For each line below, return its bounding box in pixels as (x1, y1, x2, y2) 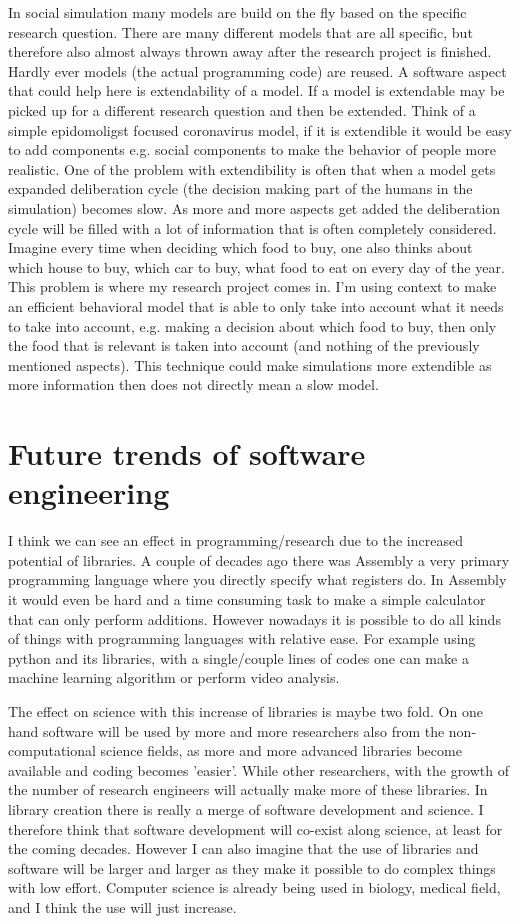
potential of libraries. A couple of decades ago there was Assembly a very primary (8, 549, 510, 570)
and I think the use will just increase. (8, 896, 237, 917)
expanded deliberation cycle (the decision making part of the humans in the (8, 178, 473, 199)
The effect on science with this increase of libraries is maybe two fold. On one (8, 700, 483, 721)
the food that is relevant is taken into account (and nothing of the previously (8, 335, 480, 356)
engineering (8, 472, 170, 513)
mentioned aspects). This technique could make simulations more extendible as (8, 354, 492, 375)
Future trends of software (8, 433, 366, 474)
